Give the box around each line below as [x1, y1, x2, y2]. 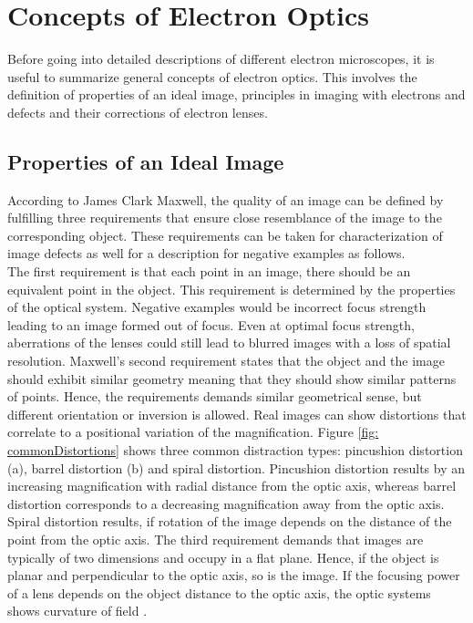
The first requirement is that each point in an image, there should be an [7, 262, 411, 281]
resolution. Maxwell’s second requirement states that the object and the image [7, 351, 445, 370]
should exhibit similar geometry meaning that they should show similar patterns [7, 369, 457, 388]
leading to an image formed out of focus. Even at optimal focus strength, [7, 315, 415, 334]
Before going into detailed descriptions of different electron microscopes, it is [7, 49, 435, 68]
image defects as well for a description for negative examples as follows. [7, 244, 406, 263]
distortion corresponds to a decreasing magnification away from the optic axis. [7, 493, 445, 513]
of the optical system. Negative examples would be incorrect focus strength [7, 297, 427, 317]
